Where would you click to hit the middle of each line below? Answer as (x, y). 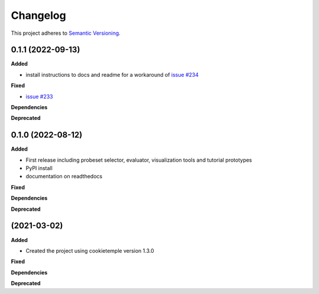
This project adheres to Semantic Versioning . (66, 33)
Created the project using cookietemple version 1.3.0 (90, 250)
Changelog (38, 15)
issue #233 (39, 96)
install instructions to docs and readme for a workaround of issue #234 (112, 74)
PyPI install (39, 168)
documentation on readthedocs (64, 177)
